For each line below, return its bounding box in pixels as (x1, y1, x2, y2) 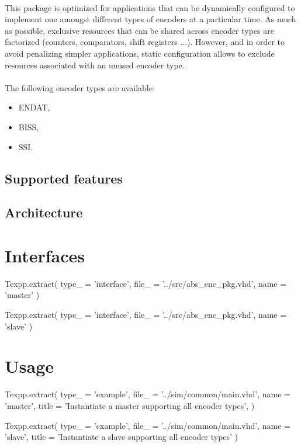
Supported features (5, 169, 123, 187)
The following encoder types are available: (5, 81, 155, 93)
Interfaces (5, 243, 85, 267)
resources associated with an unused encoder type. (5, 58, 185, 71)
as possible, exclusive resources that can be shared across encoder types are (5, 24, 274, 36)
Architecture (5, 203, 83, 221)
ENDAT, (18, 101, 50, 113)
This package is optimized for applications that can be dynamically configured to (5, 1, 295, 13)
